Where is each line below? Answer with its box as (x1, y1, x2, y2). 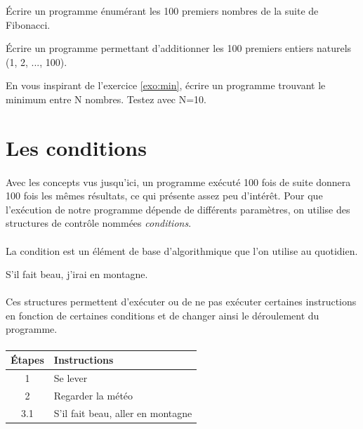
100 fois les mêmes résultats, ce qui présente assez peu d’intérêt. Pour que (6, 188, 323, 203)
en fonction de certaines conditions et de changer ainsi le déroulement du (6, 308, 319, 322)
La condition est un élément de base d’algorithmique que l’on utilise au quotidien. (6, 243, 358, 258)
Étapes (11, 352, 44, 367)
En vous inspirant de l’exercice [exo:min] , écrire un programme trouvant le (6, 78, 326, 93)
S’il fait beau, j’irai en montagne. (6, 267, 148, 282)
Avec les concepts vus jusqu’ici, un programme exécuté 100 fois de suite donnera (6, 174, 351, 189)
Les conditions (6, 133, 147, 161)
